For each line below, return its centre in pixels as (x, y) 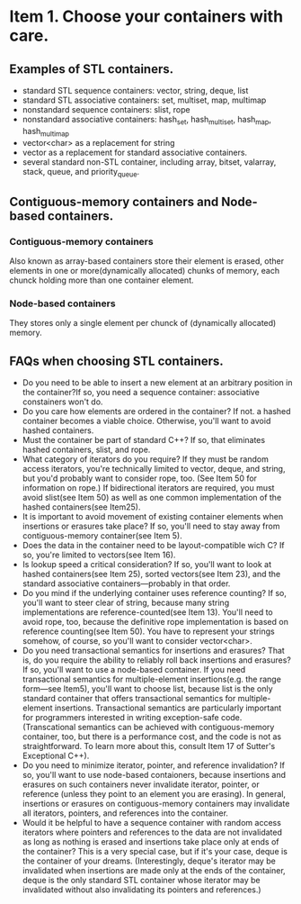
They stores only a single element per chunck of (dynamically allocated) (143, 323)
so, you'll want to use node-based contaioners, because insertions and (154, 775)
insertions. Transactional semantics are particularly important (168, 708)
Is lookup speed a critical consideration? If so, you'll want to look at (147, 565)
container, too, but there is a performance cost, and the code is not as (151, 737)
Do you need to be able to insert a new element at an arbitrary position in (157, 383)
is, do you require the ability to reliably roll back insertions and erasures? (157, 660)
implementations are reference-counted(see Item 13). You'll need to (147, 612)
